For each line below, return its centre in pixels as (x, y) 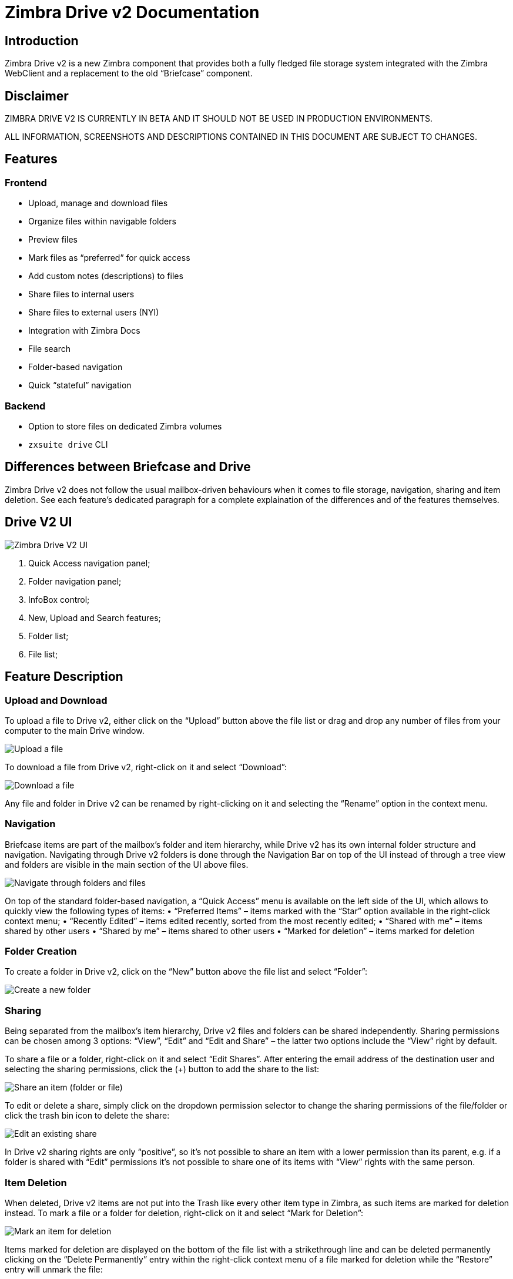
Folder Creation (41, 951)
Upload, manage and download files (98, 203)
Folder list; (48, 636)
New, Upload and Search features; (95, 617)
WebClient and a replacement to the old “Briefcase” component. (129, 73)
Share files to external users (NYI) (94, 313)
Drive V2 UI (38, 522)
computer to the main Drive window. (75, 730)
